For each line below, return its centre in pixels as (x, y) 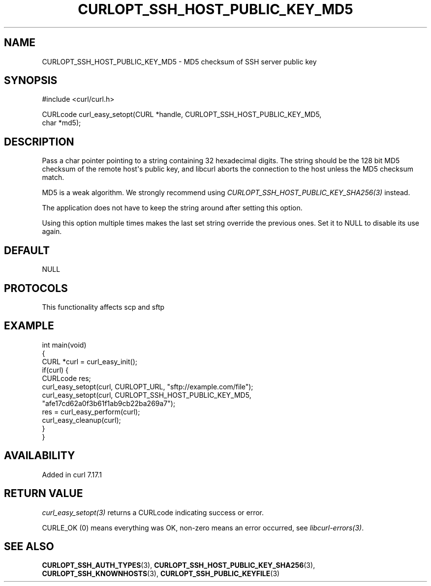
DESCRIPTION (39, 142)
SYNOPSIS (31, 81)
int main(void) (64, 345)
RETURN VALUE (44, 494)
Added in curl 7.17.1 (72, 474)
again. (52, 232)
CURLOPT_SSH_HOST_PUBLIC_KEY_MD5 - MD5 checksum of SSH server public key (179, 61)
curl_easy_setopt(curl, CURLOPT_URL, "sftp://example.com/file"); (148, 386)
